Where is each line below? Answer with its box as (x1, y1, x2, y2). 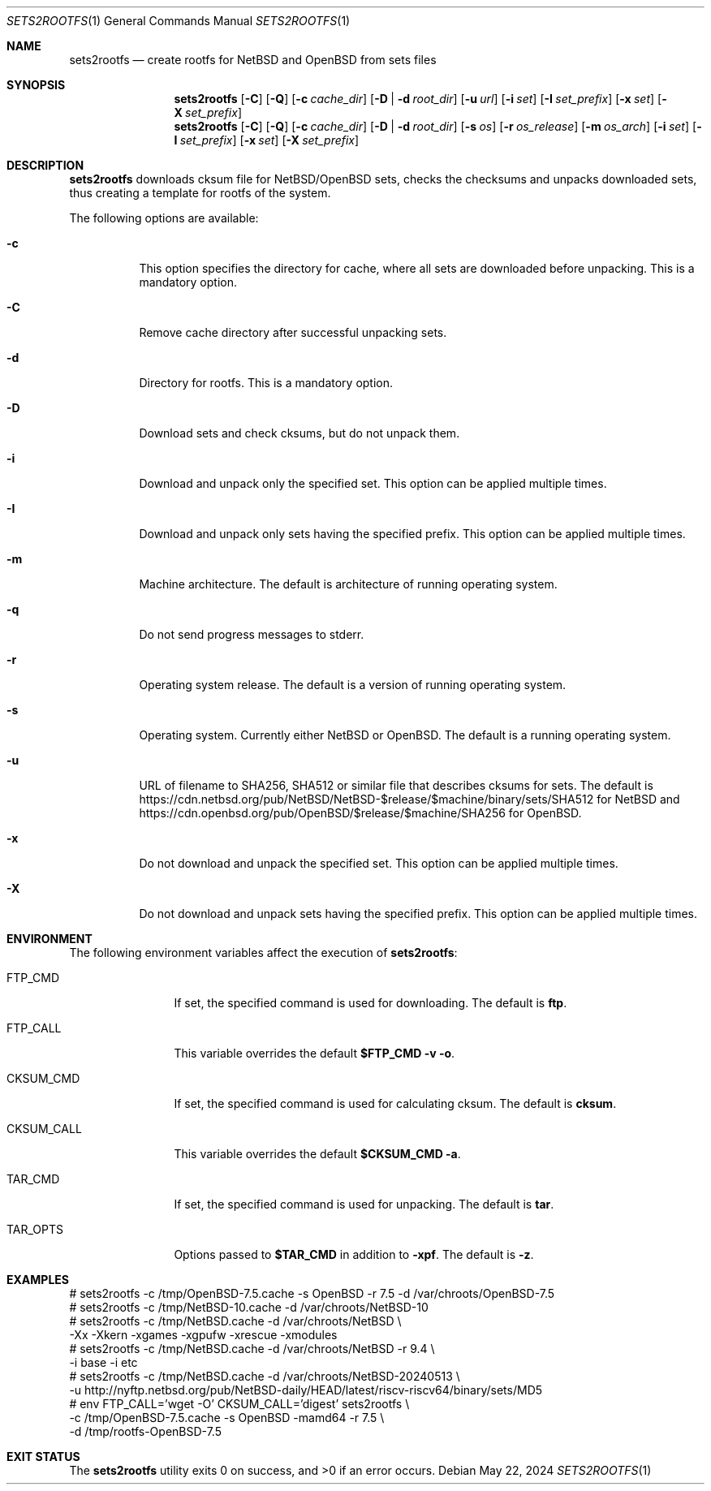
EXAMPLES (6, 1273, 69, 1286)
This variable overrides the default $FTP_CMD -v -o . (174, 1046, 455, 1060)
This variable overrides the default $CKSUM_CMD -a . (174, 1147, 461, 1161)
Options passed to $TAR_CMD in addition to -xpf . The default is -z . (174, 1248, 534, 1261)
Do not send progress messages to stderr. (139, 627, 364, 641)
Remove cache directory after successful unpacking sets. (139, 325, 447, 339)
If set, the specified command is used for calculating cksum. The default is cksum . (174, 1097, 617, 1110)
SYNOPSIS (6, 78, 66, 92)
